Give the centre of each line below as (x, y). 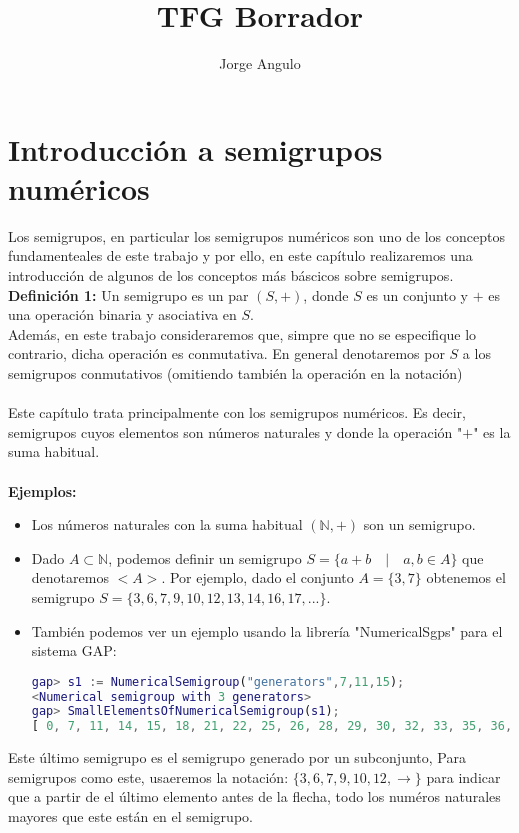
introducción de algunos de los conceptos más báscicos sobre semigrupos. (231, 275)
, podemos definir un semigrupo (205, 557)
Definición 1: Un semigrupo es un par (128, 294)
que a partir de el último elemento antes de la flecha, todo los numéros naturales (254, 796)
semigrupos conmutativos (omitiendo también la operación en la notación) (235, 373)
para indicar (463, 776)
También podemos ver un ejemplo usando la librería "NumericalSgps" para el (267, 630)
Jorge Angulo (260, 63)
